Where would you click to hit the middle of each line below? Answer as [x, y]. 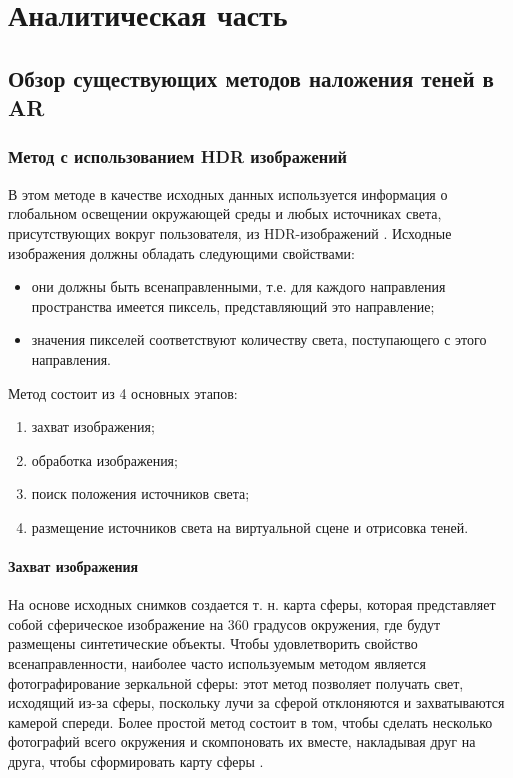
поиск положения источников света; [140, 493]
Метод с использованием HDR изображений [178, 156]
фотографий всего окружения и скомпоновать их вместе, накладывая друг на [242, 741]
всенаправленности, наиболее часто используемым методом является [217, 663]
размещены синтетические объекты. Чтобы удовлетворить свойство [213, 643]
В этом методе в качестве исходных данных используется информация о [228, 193]
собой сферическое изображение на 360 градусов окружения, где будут [224, 623]
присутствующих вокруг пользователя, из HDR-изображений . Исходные [230, 232]
